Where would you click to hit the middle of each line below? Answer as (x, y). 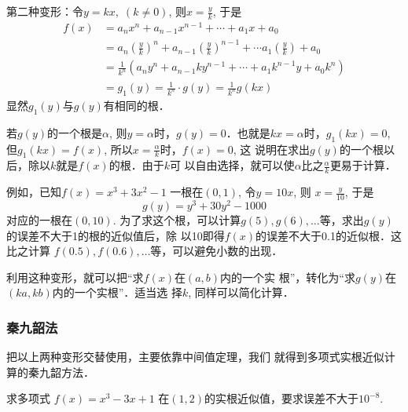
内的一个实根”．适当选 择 (117, 292)
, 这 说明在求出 (271, 149)
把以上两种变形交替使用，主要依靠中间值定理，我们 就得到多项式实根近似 (195, 357)
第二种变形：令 (45, 11)
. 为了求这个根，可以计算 (177, 220)
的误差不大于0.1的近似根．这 (329, 235)
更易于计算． (363, 165)
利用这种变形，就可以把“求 (75, 277)
